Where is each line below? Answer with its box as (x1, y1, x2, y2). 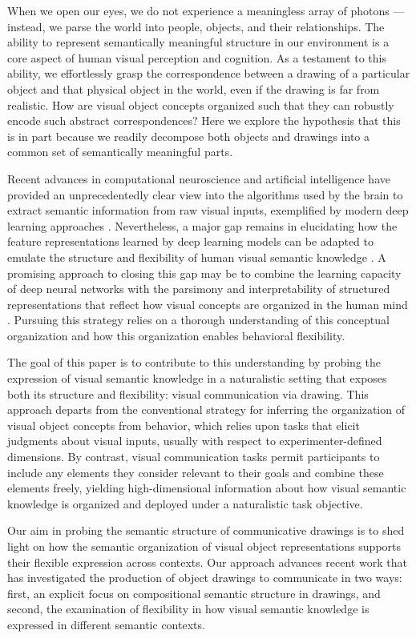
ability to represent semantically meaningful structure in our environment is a (7, 34, 390, 50)
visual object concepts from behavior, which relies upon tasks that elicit (7, 416, 360, 433)
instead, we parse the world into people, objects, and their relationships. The (7, 18, 385, 34)
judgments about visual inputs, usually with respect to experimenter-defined (7, 432, 382, 449)
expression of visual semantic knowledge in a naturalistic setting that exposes (7, 370, 387, 387)
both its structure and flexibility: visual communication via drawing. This (7, 385, 369, 402)
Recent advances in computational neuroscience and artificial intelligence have (7, 170, 390, 187)
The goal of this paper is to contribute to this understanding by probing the (7, 354, 382, 371)
